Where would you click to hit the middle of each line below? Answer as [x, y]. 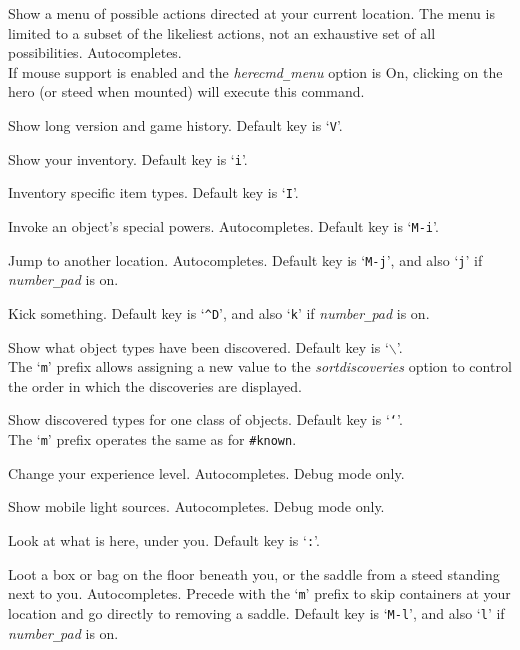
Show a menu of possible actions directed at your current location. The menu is [251, 13]
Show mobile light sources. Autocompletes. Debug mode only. [196, 506]
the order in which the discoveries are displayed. [155, 385]
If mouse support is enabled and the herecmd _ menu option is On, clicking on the [255, 71]
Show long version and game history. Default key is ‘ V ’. [175, 125]
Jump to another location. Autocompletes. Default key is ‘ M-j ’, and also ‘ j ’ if [245, 259]
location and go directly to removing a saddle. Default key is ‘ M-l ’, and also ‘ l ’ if [256, 612]
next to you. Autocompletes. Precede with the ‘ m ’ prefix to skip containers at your [259, 593]
